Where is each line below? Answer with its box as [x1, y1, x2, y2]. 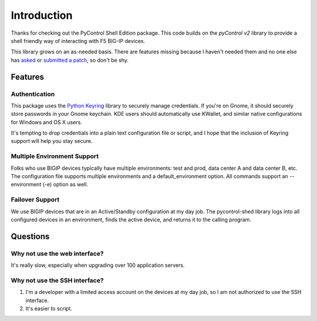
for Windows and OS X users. [11, 118, 82, 126]
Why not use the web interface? [11, 249, 104, 258]
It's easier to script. [25, 305, 73, 312]
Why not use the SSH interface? [11, 276, 104, 285]
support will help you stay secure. [11, 138, 93, 145]
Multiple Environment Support [11, 152, 99, 160]
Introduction [11, 9, 73, 22]
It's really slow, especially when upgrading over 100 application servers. [11, 262, 185, 269]
